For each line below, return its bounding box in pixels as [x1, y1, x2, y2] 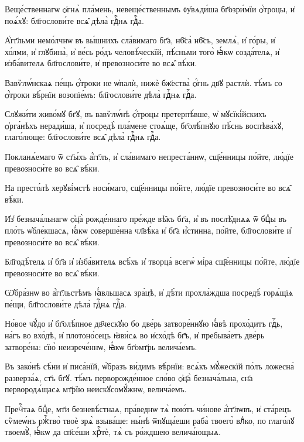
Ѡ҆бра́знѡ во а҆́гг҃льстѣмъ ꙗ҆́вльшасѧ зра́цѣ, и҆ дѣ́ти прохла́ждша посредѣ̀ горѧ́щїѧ [5, 286, 293, 299]
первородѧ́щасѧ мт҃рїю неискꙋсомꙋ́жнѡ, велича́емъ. [5, 383, 187, 395]
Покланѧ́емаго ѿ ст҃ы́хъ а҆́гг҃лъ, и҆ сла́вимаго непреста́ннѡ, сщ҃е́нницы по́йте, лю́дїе [5, 150, 293, 162]
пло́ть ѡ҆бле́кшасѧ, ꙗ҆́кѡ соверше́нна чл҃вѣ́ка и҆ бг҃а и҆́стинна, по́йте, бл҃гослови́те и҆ [5, 224, 291, 236]
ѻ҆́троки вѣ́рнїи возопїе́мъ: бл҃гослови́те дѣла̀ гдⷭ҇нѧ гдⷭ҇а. [5, 88, 197, 100]
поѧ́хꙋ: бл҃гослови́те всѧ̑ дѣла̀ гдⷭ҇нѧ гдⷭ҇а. [5, 14, 144, 26]
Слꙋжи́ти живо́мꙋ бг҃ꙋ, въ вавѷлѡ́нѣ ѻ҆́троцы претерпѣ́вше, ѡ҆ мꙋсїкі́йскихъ [5, 108, 267, 120]
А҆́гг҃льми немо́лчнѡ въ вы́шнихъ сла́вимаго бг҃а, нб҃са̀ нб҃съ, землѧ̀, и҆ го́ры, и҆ [5, 34, 275, 46]
